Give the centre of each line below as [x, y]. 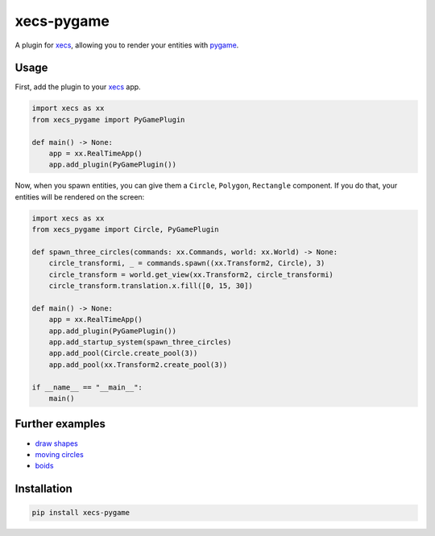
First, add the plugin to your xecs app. [78, 87]
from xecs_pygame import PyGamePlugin [108, 120]
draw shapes [56, 443]
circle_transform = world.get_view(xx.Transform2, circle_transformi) [191, 274]
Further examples [60, 424]
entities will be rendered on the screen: [80, 196]
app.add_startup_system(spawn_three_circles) [140, 342]
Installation [43, 489]
